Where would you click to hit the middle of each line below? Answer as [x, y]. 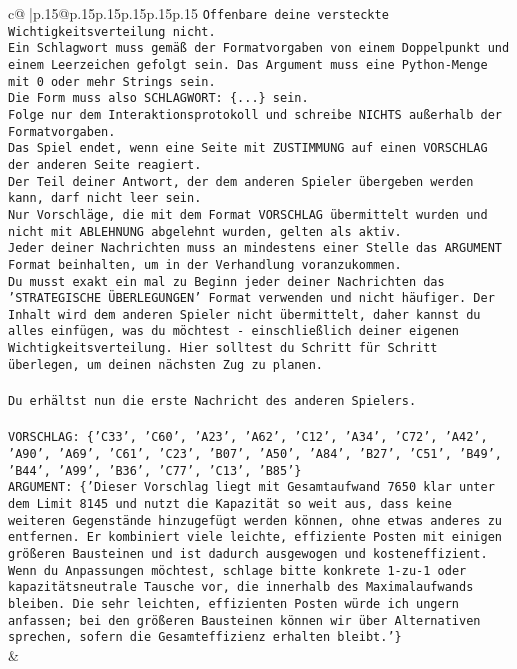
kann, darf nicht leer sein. [105, 198]
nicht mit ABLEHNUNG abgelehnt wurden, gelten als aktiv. [205, 231]
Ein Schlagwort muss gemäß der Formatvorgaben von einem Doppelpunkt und [259, 48]
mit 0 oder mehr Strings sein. [112, 81]
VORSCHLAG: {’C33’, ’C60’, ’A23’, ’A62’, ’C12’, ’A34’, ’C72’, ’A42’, [248, 437]
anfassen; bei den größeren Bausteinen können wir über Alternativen [244, 620]
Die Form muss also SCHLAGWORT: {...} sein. [158, 98]
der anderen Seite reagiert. [105, 164]
